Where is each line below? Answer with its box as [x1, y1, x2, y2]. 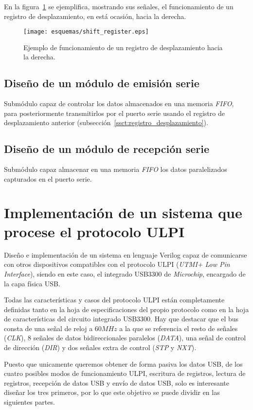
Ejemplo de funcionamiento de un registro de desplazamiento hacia [23, 42, 223, 52]
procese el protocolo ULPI [4, 221, 185, 241]
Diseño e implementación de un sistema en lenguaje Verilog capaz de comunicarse [4, 249, 247, 260]
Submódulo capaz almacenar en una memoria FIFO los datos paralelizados [4, 164, 227, 174]
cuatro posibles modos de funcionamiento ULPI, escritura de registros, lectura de [4, 368, 246, 378]
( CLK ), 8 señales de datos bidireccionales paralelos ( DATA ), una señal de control [4, 333, 246, 343]
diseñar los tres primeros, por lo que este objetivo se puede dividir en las [4, 387, 220, 397]
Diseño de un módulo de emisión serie [4, 75, 199, 91]
